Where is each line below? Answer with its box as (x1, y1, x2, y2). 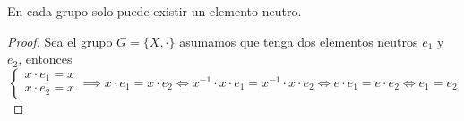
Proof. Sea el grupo (7, 31, 113, 50)
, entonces (18, 49, 73, 68)
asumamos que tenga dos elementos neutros (179, 31, 418, 50)
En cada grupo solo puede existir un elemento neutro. (7, 2, 302, 20)
